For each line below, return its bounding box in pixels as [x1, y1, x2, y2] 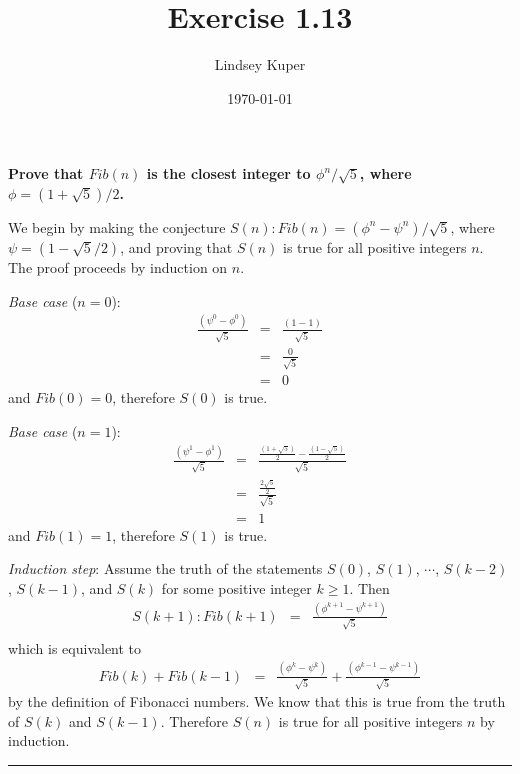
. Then [349, 577, 390, 598]
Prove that [8, 163, 84, 184]
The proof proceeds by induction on [8, 256, 228, 277]
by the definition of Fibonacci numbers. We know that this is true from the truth [8, 691, 506, 712]
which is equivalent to [8, 637, 142, 658]
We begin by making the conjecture [8, 216, 226, 237]
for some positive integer [161, 577, 312, 598]
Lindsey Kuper [214, 54, 306, 75]
